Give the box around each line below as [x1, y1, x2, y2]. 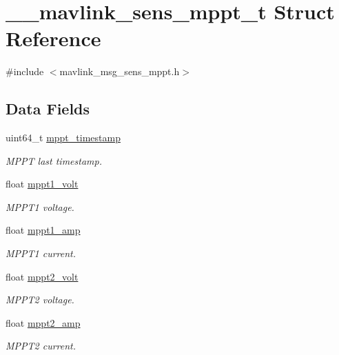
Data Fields [6, 98, 90, 119]
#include [6, 64, 44, 79]
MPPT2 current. [6, 338, 76, 353]
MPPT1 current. [6, 246, 76, 261]
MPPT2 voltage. [6, 292, 74, 307]
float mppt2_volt [6, 269, 79, 283]
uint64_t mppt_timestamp [6, 130, 121, 145]
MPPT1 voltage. [6, 199, 74, 214]
